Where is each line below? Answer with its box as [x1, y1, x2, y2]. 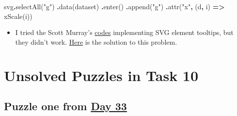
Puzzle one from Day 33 [4, 99, 127, 114]
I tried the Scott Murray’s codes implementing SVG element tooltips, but [15, 27, 234, 37]
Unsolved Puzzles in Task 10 [4, 65, 199, 85]
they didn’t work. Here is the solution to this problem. [15, 36, 177, 47]
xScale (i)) [4, 11, 32, 21]
